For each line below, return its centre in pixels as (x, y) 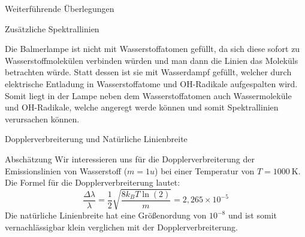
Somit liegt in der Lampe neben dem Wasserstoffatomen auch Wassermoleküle (148, 95)
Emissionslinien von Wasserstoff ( (66, 170)
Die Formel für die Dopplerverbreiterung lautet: (93, 182)
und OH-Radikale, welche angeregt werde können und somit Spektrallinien (142, 107)
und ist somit (252, 215)
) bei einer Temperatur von (205, 170)
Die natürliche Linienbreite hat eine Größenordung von (106, 215)
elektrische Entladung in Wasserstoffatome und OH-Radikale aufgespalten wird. (151, 83)
